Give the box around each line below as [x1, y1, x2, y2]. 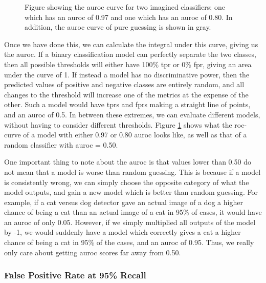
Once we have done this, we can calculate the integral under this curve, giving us [4, 38, 258, 49]
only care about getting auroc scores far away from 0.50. [4, 247, 181, 257]
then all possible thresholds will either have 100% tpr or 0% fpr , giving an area [4, 58, 252, 69]
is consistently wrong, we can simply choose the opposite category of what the [4, 176, 249, 187]
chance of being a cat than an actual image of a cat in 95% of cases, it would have [4, 207, 262, 217]
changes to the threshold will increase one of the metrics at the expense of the [4, 89, 249, 99]
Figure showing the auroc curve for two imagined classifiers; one [25, 2, 225, 12]
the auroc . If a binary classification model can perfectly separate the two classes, [4, 49, 256, 59]
